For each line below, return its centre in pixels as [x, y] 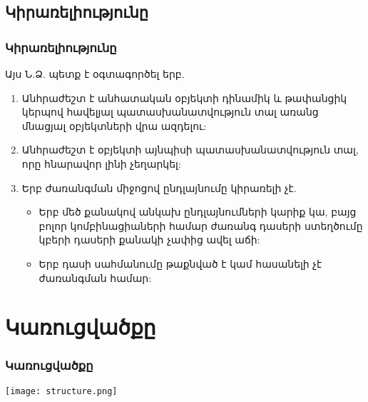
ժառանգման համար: [95, 277]
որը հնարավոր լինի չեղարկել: [101, 163]
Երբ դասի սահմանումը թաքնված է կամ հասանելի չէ [180, 263]
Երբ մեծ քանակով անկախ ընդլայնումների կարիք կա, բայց [198, 212]
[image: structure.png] [61, 391]
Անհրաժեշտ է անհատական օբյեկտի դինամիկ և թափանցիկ [184, 97]
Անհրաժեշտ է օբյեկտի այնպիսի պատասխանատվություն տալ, [190, 150]
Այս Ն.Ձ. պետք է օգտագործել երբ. [95, 74]
